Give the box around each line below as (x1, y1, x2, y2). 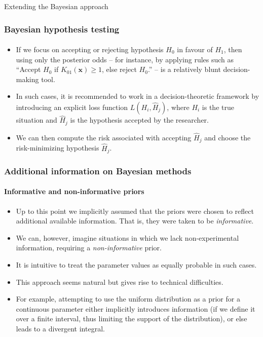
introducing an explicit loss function (16, 102, 128, 112)
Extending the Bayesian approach (4, 1, 108, 11)
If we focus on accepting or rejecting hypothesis (16, 44, 164, 55)
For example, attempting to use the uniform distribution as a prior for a (16, 293, 240, 304)
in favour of (177, 44, 213, 55)
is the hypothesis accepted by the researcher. (70, 115, 209, 125)
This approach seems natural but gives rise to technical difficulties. (16, 276, 223, 287)
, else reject (101, 64, 137, 74)
